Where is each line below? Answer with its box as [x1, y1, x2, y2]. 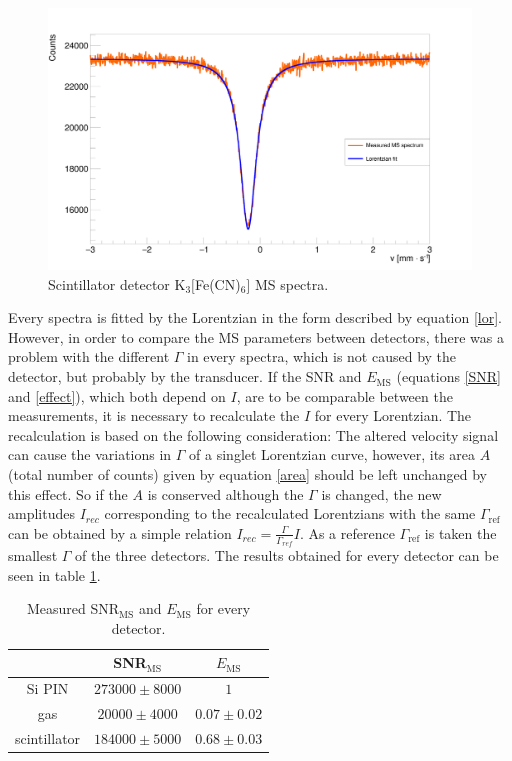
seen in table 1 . [8, 564, 101, 585]
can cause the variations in [8, 444, 172, 465]
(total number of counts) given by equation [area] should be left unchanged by [8, 464, 488, 485]
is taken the [424, 522, 497, 543]
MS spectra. [254, 273, 329, 294]
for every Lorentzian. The [314, 405, 472, 426]
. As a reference [299, 522, 395, 543]
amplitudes [8, 503, 75, 524]
